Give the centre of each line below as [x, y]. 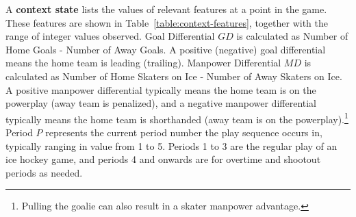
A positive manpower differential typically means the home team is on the [161, 89]
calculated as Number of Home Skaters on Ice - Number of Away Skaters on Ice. [174, 76]
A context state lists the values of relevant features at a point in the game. [166, 9]
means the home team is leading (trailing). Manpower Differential [143, 63]
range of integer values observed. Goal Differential [110, 36]
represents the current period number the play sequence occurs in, [184, 132]
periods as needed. [44, 172]
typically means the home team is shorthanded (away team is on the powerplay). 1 [177, 118]
